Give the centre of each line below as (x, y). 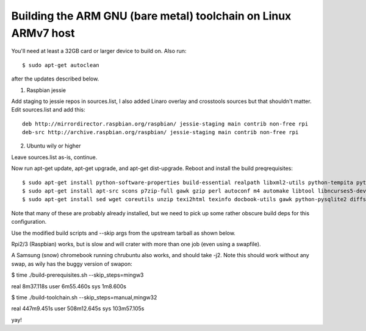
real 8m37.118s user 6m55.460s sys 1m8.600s (69, 286)
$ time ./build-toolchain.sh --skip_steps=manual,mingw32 (84, 297)
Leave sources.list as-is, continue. (54, 157)
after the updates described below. (55, 79)
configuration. (29, 222)
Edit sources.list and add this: (48, 110)
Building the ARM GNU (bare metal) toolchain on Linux (151, 16)
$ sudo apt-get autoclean (61, 65)
